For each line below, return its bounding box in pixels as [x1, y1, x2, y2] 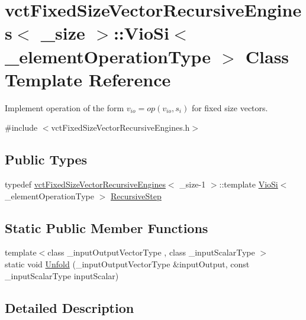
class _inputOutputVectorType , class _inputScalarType [47, 246, 255, 258]
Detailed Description [5, 298, 134, 316]
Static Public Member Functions [5, 218, 208, 237]
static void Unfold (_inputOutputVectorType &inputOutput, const [5, 258, 250, 270]
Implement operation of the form [5, 101, 124, 114]
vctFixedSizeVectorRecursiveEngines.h [51, 121, 190, 134]
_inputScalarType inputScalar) [5, 269, 119, 282]
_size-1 [179, 178, 206, 190]
